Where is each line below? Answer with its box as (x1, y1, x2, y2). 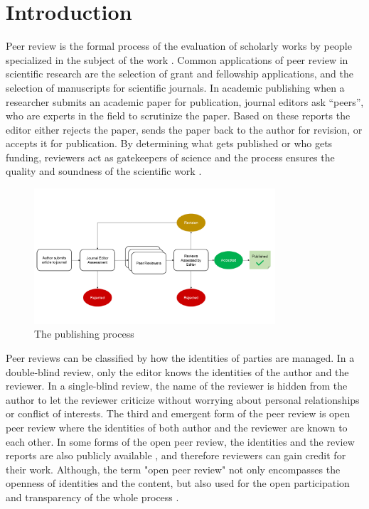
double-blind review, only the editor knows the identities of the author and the (6, 364, 349, 379)
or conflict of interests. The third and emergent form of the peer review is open (6, 406, 351, 421)
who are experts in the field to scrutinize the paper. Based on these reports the (6, 108, 351, 123)
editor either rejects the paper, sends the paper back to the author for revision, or (6, 122, 363, 136)
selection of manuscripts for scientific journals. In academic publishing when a (6, 80, 345, 95)
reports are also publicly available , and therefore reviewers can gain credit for (6, 448, 346, 463)
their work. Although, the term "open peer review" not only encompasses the (6, 461, 341, 476)
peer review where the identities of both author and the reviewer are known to (6, 420, 348, 434)
